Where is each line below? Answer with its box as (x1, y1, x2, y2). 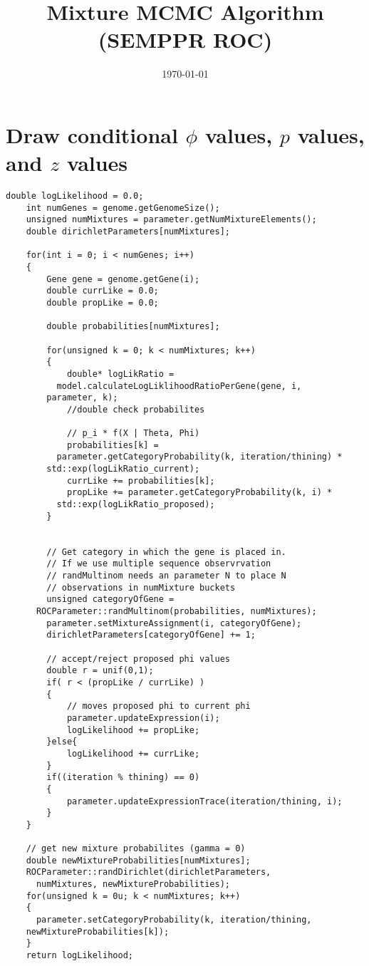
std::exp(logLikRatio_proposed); (56, 499, 215, 510)
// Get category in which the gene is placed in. (46, 546, 286, 557)
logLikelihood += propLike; (66, 724, 200, 735)
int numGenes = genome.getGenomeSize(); (26, 202, 220, 213)
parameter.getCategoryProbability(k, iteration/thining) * (56, 452, 343, 462)
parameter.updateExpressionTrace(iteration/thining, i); (66, 796, 343, 806)
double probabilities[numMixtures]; (46, 321, 220, 332)
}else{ (46, 737, 78, 747)
